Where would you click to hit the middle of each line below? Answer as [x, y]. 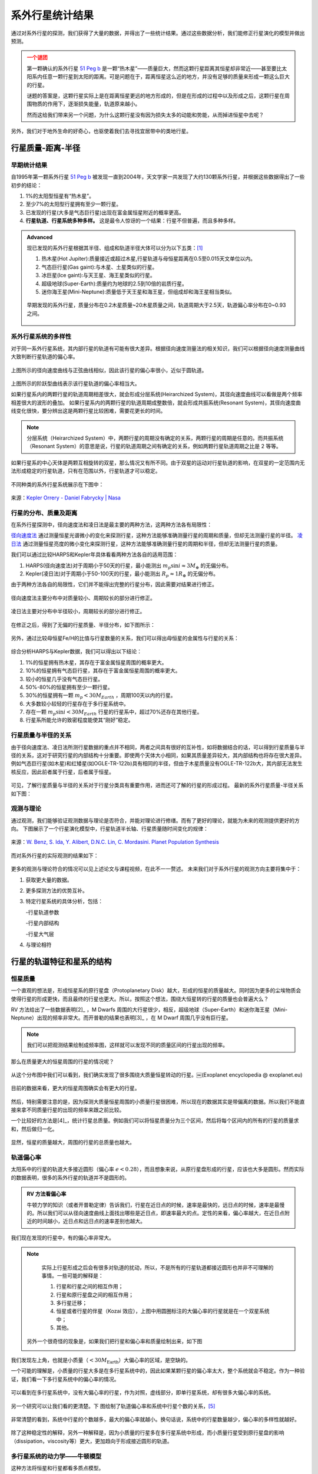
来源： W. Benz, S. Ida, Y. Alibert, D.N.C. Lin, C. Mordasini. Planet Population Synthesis [115, 842]
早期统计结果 [29, 165]
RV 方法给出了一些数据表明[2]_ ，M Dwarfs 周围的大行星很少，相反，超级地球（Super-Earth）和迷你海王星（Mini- [149, 1009]
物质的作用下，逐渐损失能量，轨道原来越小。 [86, 104]
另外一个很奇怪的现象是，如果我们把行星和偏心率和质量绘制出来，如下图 [115, 1341]
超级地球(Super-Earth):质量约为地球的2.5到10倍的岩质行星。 [115, 284]
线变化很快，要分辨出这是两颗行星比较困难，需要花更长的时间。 [88, 411]
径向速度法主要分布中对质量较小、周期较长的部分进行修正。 [83, 598]
